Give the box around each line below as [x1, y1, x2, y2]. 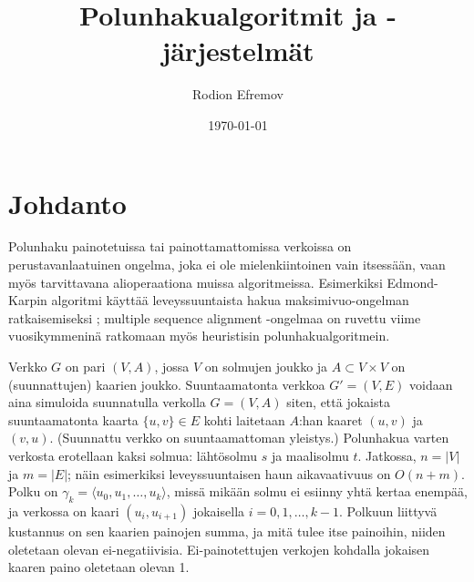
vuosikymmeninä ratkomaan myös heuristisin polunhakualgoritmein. [8, 326, 390, 345]
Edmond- [386, 272, 438, 291]
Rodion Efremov [191, 85, 283, 104]
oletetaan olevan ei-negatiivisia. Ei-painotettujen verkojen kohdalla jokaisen [8, 539, 430, 558]
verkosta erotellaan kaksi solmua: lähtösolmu [8, 445, 257, 465]
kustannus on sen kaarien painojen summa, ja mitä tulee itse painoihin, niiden [8, 521, 446, 540]
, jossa [154, 357, 190, 375]
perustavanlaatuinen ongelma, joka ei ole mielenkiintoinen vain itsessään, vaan [8, 255, 446, 274]
